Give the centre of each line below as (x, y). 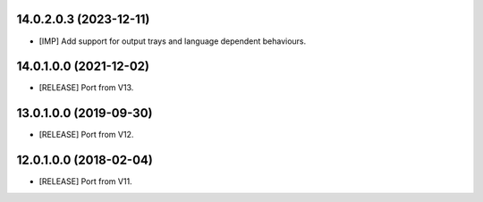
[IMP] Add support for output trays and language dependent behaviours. (173, 41)
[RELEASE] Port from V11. (86, 181)
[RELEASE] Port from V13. (86, 88)
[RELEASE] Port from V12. (86, 135)
